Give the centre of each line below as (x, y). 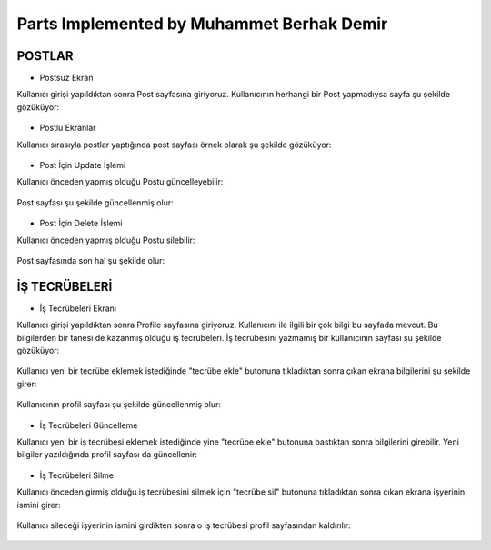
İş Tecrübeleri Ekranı (78, 308)
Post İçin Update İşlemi (83, 165)
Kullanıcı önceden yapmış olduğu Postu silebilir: (106, 240)
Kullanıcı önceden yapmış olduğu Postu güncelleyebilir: (120, 182)
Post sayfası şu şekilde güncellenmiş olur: (95, 202)
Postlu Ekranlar (68, 128)
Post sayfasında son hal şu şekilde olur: (91, 260)
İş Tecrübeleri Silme (76, 475)
